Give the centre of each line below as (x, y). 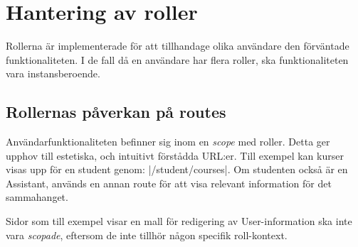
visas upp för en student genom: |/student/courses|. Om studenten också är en (177, 169)
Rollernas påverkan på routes (116, 112)
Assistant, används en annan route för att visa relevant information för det (169, 183)
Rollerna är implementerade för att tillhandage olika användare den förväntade (178, 46)
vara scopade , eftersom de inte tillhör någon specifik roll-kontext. (147, 235)
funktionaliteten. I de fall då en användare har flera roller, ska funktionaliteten (177, 59)
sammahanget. (37, 197)
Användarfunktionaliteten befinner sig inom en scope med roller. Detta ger (168, 142)
